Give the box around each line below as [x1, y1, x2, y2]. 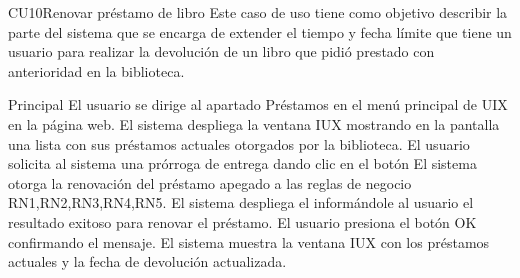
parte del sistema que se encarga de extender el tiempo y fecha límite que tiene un [8, 21, 512, 42]
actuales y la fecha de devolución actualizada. [8, 251, 287, 272]
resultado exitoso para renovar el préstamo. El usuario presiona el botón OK [8, 211, 477, 232]
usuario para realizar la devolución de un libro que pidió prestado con [8, 41, 435, 62]
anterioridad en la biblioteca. [8, 60, 185, 81]
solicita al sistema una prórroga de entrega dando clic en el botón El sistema [8, 153, 477, 174]
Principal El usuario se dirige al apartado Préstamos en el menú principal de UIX [8, 94, 508, 115]
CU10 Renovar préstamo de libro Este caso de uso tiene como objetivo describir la [8, 2, 508, 22]
